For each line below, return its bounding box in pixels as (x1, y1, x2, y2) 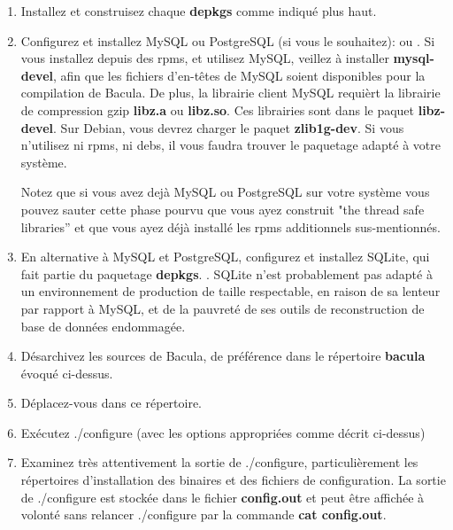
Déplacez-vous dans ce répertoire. (20, 394, 203, 412)
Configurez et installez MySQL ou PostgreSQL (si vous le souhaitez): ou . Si (20, 31, 435, 50)
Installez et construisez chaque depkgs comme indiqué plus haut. (20, 2, 377, 19)
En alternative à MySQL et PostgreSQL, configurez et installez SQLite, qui (20, 247, 430, 266)
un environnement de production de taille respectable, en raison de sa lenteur (20, 282, 441, 300)
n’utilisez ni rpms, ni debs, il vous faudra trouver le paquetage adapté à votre (20, 136, 441, 154)
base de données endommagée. (20, 316, 186, 335)
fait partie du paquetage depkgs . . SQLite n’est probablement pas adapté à (20, 264, 433, 283)
